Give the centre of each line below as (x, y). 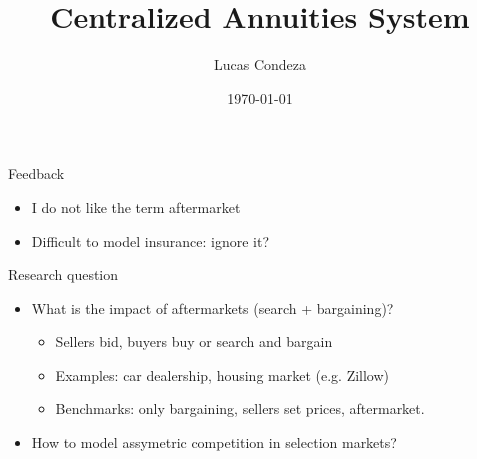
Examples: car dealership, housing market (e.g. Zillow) (222, 374)
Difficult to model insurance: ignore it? (150, 240)
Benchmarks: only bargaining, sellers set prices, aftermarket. (240, 408)
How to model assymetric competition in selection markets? (214, 442)
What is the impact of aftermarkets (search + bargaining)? (212, 307)
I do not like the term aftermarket (136, 206)
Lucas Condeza (260, 64)
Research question (63, 274)
